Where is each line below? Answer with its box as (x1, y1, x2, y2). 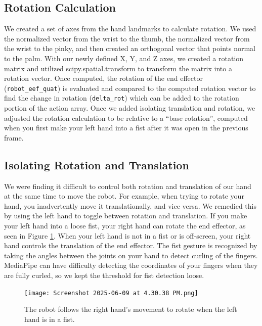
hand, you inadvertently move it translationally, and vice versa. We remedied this (4, 200, 256, 211)
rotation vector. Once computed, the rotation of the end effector (4, 73, 203, 83)
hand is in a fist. (24, 313, 75, 324)
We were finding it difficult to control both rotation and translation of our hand (4, 180, 251, 191)
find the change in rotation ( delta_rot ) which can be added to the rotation (4, 92, 239, 103)
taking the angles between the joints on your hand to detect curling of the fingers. (4, 250, 258, 260)
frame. (4, 132, 24, 143)
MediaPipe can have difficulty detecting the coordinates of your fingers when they (4, 260, 258, 270)
